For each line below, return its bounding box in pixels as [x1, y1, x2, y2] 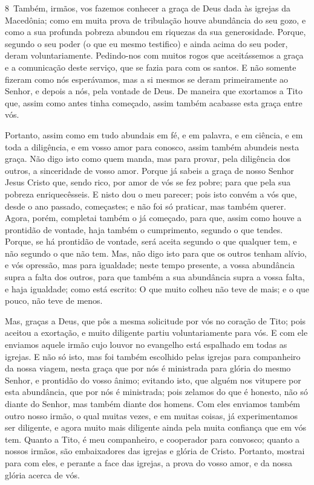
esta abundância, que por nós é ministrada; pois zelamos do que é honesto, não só [5, 385, 308, 398]
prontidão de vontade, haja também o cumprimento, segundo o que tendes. [5, 223, 283, 236]
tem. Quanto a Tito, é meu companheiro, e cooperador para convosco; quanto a [5, 432, 300, 445]
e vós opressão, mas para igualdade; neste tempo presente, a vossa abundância [5, 259, 295, 271]
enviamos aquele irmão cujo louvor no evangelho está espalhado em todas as [5, 338, 287, 351]
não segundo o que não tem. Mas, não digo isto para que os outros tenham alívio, [5, 246, 307, 259]
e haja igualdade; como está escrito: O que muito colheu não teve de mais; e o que [5, 282, 310, 295]
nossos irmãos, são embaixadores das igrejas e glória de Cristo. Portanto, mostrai [5, 445, 305, 457]
